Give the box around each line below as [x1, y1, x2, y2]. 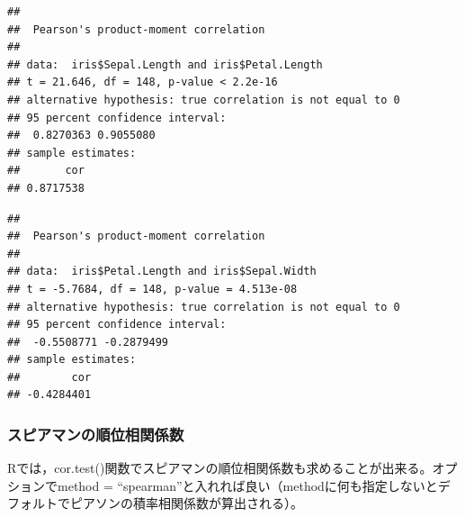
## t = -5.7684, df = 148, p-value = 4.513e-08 [7, 282, 298, 295]
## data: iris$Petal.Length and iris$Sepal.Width [7, 265, 317, 278]
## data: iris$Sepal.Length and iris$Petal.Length [7, 58, 323, 71]
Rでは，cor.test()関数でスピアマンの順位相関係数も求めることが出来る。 [7, 458, 433, 477]
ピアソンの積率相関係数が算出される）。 [69, 494, 303, 512]
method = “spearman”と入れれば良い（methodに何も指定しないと [57, 476, 438, 494]
